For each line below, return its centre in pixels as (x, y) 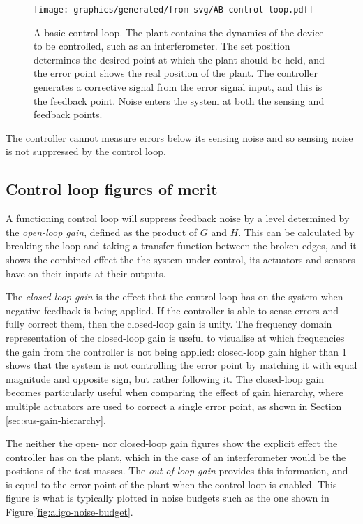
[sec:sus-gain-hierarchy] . (56, 420)
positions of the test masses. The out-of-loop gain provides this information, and (177, 471)
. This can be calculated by (296, 232)
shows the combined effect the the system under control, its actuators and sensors (180, 259)
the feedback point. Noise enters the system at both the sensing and (179, 100)
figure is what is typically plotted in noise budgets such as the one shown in (168, 498)
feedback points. (68, 114)
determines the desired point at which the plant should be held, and (179, 59)
